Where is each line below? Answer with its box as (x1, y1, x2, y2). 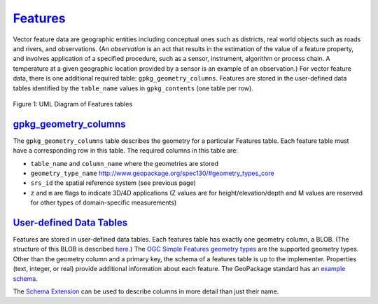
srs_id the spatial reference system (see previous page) (30, 179, 196, 187)
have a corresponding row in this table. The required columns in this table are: (13, 146, 238, 155)
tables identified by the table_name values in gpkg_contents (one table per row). (13, 84, 253, 92)
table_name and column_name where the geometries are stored (30, 159, 218, 167)
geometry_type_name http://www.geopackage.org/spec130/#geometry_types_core (30, 169, 274, 177)
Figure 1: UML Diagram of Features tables (13, 99, 133, 108)
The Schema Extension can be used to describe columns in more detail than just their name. (13, 287, 279, 296)
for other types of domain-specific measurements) (30, 198, 177, 207)
